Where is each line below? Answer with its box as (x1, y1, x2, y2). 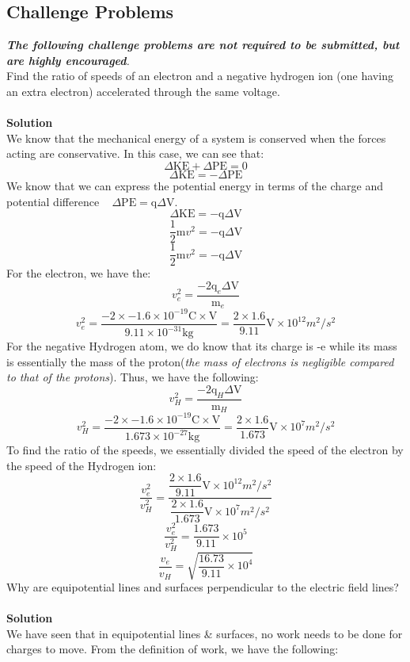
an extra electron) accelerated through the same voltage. (6, 82, 280, 99)
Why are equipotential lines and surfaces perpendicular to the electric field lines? (6, 579, 399, 595)
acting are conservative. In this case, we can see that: (6, 145, 264, 162)
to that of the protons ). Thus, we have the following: (6, 369, 259, 385)
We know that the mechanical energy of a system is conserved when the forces (6, 129, 386, 146)
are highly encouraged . (6, 52, 130, 68)
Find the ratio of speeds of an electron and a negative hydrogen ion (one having (6, 67, 393, 84)
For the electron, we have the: (6, 265, 151, 281)
